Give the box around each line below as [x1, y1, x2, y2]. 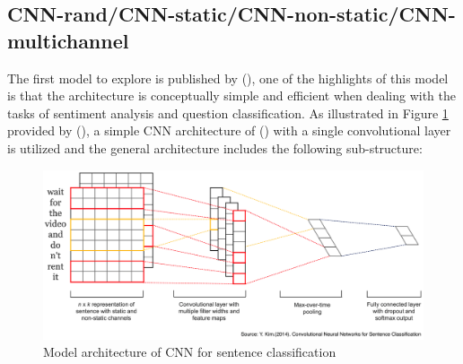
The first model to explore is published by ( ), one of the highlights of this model [7, 68, 449, 87]
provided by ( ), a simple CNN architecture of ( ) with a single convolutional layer [7, 121, 451, 140]
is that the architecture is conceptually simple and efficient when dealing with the [7, 86, 457, 105]
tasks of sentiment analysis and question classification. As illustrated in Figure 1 [7, 103, 449, 122]
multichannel [7, 26, 129, 54]
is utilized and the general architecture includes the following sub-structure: [7, 138, 423, 157]
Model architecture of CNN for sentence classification [43, 342, 336, 361]
